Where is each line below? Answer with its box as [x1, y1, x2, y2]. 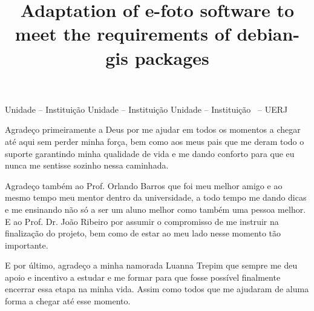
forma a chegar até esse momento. [5, 295, 131, 307]
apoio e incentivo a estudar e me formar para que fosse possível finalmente [5, 270, 281, 283]
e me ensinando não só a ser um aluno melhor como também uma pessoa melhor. [5, 202, 306, 215]
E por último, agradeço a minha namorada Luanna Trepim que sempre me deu [5, 259, 298, 272]
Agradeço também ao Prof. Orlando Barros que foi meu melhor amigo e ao [5, 179, 283, 192]
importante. [5, 238, 48, 251]
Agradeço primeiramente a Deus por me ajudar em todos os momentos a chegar [5, 123, 301, 136]
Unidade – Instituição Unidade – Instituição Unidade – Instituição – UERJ [5, 102, 288, 115]
